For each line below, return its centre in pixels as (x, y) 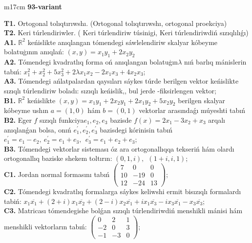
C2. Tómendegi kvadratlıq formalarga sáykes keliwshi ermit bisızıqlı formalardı (123, 191)
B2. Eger (18, 120)
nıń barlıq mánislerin (215, 62)
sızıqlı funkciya (62, 120)
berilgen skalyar (201, 100)
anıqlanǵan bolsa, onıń (38, 129)
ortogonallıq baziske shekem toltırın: (58, 158)
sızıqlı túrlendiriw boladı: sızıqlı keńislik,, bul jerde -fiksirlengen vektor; (110, 90)
